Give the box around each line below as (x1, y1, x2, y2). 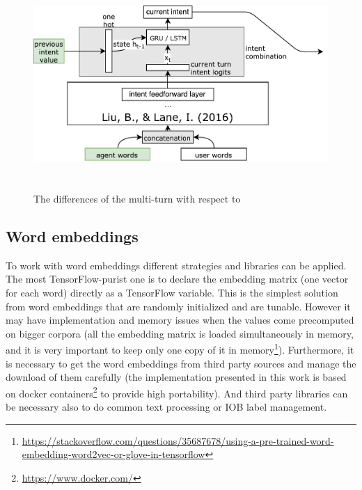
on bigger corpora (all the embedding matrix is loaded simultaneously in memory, (6, 326, 354, 340)
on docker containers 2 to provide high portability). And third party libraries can (6, 384, 348, 400)
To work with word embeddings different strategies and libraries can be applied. (6, 258, 347, 272)
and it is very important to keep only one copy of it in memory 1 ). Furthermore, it (6, 340, 354, 356)
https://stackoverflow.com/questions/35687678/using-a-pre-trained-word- (22, 433, 334, 448)
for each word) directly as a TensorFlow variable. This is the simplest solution (6, 285, 338, 299)
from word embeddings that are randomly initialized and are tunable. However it (6, 299, 351, 313)
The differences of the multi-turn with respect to (33, 191, 241, 205)
